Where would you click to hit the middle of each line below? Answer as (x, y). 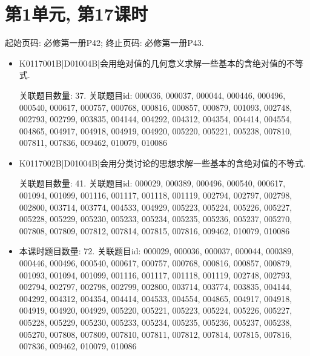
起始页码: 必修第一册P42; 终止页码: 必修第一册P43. (104, 43)
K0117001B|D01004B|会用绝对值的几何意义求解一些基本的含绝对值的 (153, 63)
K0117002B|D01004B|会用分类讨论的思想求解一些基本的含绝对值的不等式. (162, 163)
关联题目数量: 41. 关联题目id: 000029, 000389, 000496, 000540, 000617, (152, 183)
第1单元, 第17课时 (76, 14)
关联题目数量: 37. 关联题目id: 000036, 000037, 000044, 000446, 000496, (152, 95)
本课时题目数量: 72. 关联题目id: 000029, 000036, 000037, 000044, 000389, (157, 251)
